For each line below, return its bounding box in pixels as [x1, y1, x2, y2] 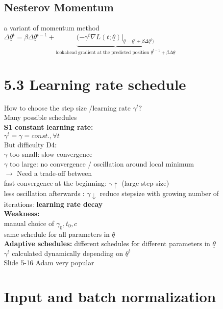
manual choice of [4, 218, 54, 228]
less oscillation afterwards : [4, 188, 85, 198]
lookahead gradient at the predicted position [55, 50, 149, 55]
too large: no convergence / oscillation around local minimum [9, 158, 194, 169]
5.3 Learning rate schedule [4, 74, 186, 94]
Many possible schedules [4, 112, 77, 122]
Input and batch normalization [4, 286, 216, 307]
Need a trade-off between [17, 168, 92, 178]
